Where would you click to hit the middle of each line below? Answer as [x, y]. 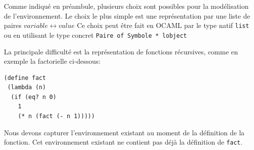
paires [13, 25]
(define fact [25, 78]
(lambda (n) [27, 87]
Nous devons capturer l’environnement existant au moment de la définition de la [124, 132]
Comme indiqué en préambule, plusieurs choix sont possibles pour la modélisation [126, 6]
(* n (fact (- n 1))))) [56, 116]
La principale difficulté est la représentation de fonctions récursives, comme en [121, 51]
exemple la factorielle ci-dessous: [52, 61]
